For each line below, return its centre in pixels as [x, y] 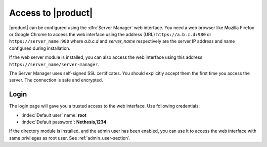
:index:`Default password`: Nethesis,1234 [64, 122]
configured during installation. [40, 48]
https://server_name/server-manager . [54, 64]
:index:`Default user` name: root [54, 115]
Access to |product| [51, 13]
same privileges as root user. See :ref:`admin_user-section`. [70, 138]
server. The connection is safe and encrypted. [56, 80]
